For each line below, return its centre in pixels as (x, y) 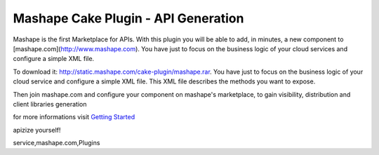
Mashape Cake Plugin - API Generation (128, 18)
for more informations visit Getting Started (74, 117)
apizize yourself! (37, 130)
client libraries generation (50, 104)
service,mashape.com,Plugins (56, 143)
